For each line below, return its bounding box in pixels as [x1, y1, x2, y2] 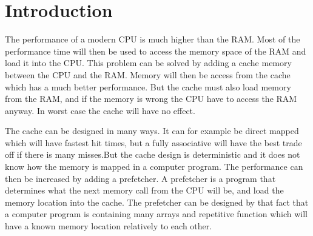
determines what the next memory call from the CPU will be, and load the [5, 184, 284, 197]
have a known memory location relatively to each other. [5, 220, 212, 232]
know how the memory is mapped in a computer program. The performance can [5, 160, 303, 173]
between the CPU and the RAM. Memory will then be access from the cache [5, 68, 291, 81]
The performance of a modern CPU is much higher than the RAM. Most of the [5, 33, 300, 46]
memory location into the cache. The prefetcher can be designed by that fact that [5, 195, 309, 208]
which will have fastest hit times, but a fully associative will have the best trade [5, 136, 302, 149]
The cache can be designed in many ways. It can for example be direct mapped [5, 124, 299, 137]
